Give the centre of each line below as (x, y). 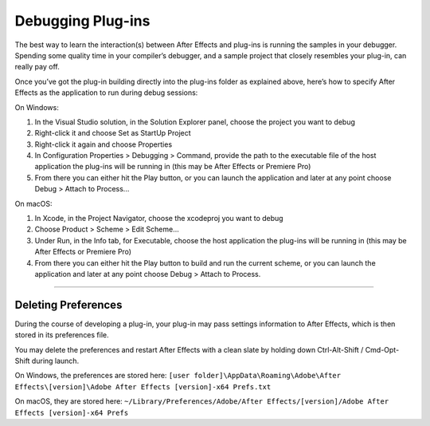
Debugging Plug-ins (82, 21)
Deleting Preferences (68, 304)
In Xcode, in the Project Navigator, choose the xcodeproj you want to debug (159, 219)
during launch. (55, 361)
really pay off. (37, 67)
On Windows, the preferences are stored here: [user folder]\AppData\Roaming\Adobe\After (178, 376)
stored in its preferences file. (62, 335)
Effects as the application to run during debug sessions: (106, 93)
